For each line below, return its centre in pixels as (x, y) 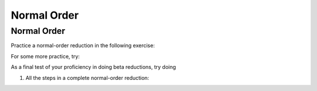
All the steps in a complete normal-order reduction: (87, 78)
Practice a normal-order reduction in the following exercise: (83, 45)
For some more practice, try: (45, 56)
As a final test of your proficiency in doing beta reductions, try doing (93, 67)
